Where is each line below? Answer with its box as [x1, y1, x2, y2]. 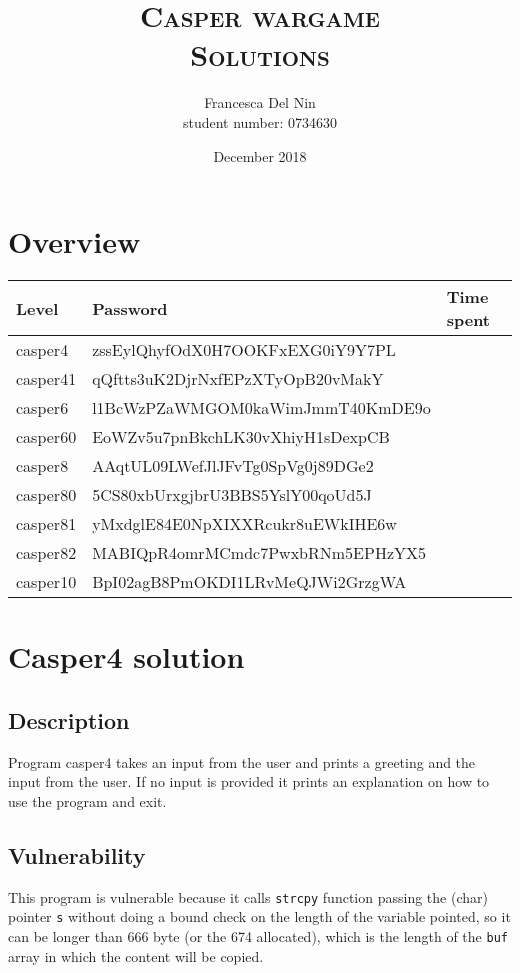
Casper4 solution [8, 636, 245, 677]
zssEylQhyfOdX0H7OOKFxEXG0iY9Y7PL [92, 338, 396, 362]
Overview [8, 221, 141, 262]
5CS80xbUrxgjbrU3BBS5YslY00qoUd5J [92, 483, 372, 507]
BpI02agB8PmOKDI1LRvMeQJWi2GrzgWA [92, 570, 407, 594]
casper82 [16, 541, 77, 565]
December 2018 [213, 145, 307, 166]
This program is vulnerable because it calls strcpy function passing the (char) [8, 886, 488, 907]
